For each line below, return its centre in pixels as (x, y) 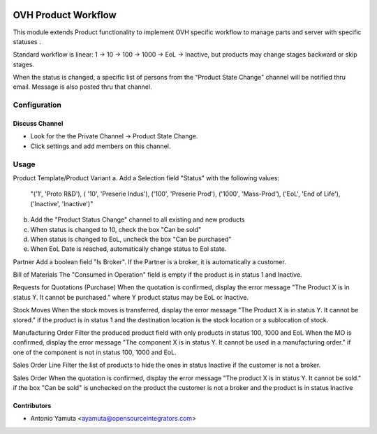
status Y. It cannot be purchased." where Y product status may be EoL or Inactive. (131, 297)
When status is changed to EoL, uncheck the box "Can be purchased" (131, 239)
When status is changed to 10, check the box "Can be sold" (116, 229)
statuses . (27, 41)
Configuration (37, 105)
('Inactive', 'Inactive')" (62, 203)
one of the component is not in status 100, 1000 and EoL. (95, 352)
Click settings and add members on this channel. (101, 146)
